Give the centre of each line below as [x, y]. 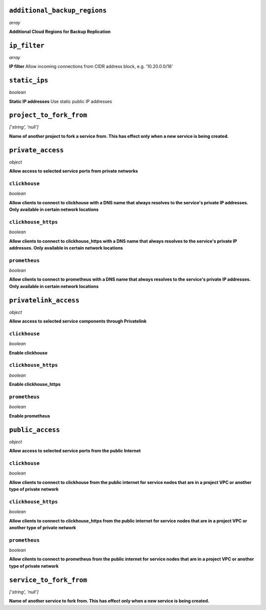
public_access [34, 430]
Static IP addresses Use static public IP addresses [61, 101]
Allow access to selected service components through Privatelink [78, 321]
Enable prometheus [30, 416]
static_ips [29, 80]
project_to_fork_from [48, 115]
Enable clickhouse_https [35, 385]
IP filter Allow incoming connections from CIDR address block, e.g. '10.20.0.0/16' [91, 66]
